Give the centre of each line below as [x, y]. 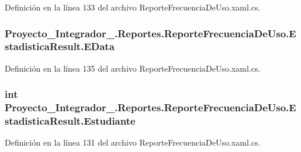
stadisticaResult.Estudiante [70, 121]
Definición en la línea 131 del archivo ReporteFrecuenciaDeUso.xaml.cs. [133, 142]
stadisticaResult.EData [60, 46]
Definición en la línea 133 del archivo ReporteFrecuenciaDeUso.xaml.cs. [133, 7]
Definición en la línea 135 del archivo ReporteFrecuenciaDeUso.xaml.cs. [133, 68]
